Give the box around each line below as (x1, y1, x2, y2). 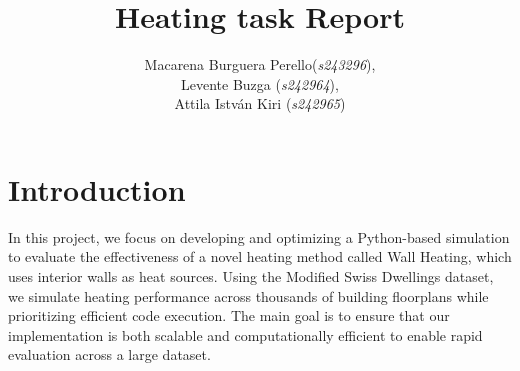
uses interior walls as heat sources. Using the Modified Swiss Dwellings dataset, (8, 266, 494, 287)
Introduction (8, 168, 186, 209)
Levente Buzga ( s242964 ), (181, 73, 339, 94)
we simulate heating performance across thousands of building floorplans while (8, 285, 489, 306)
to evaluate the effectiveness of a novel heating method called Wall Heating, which (8, 246, 512, 267)
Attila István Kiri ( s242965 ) (174, 93, 346, 114)
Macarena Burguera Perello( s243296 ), (144, 54, 376, 75)
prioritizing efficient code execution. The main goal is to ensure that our (8, 305, 450, 326)
